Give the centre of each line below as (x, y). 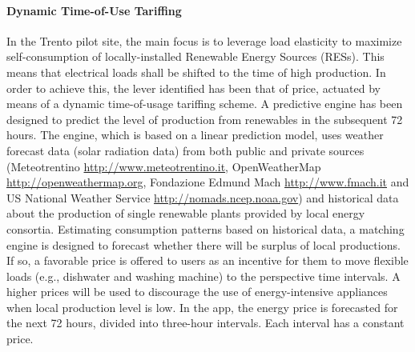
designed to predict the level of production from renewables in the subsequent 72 (205, 119)
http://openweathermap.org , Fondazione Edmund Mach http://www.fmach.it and (208, 182)
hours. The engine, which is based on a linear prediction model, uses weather (195, 135)
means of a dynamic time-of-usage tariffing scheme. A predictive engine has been (205, 104)
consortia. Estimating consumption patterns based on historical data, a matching (205, 228)
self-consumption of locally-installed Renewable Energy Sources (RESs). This (195, 56)
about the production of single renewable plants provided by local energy (186, 213)
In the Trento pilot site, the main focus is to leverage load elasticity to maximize (204, 40)
